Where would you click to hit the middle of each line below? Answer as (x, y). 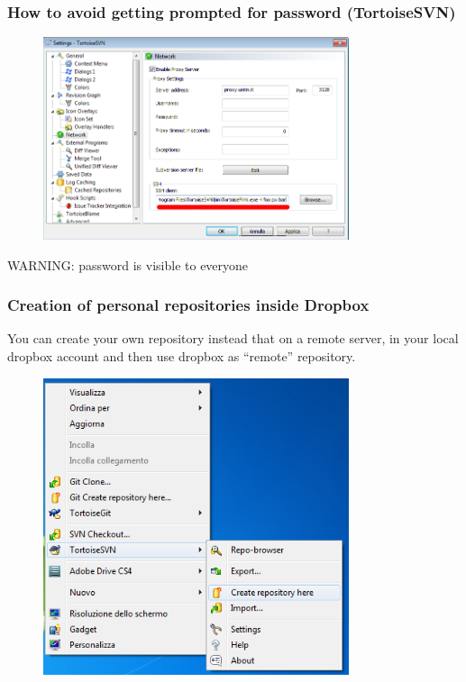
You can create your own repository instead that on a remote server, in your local (233, 338)
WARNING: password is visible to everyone (128, 264)
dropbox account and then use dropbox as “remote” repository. (182, 356)
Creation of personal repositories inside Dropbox (188, 305)
